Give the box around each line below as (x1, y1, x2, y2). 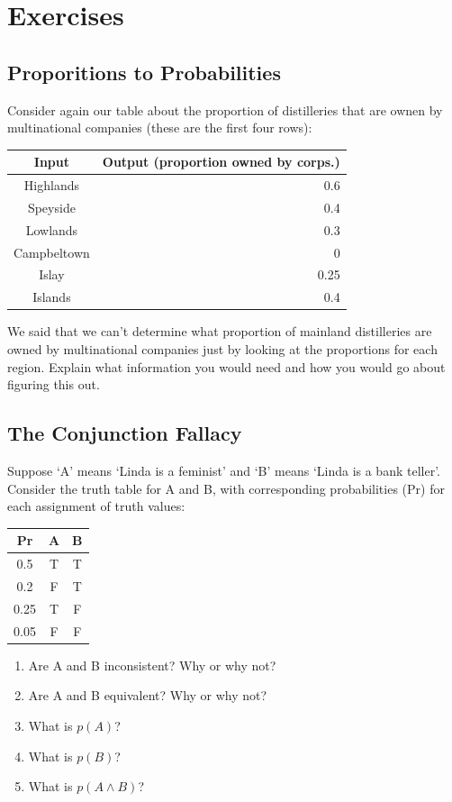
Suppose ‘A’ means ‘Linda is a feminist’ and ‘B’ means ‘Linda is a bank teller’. (7, 461, 440, 479)
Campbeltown (14, 242, 90, 261)
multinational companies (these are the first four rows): (7, 118, 312, 137)
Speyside (27, 197, 76, 216)
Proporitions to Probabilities (7, 58, 281, 86)
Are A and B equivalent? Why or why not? (28, 686, 267, 705)
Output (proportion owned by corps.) (102, 152, 340, 171)
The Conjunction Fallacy (7, 419, 242, 447)
